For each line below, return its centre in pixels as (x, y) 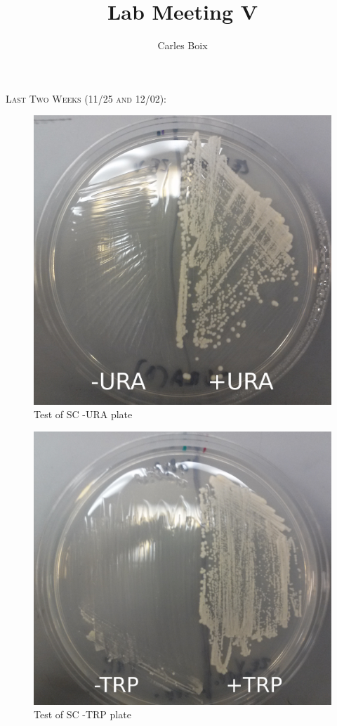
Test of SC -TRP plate (82, 714)
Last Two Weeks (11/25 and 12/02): (86, 98)
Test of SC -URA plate (83, 414)
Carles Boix (183, 45)
